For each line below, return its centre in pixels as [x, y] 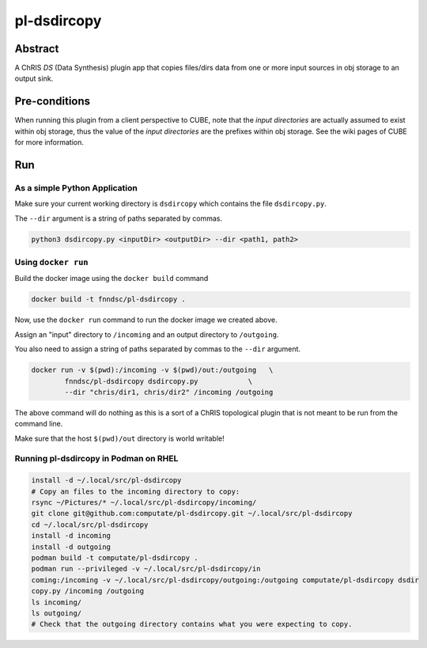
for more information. [49, 142]
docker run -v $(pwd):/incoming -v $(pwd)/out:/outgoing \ [152, 370]
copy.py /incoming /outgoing [88, 591]
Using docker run [51, 263]
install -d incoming [71, 536]
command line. [39, 424]
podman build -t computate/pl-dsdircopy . [115, 557]
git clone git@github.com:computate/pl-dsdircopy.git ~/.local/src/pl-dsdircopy [192, 513]
